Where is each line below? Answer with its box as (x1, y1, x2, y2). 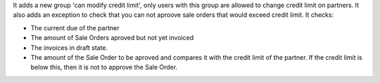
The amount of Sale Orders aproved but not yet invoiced (30, 34, 194, 42)
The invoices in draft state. (30, 43, 108, 52)
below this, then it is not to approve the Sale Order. (30, 63, 178, 72)
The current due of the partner (30, 23, 120, 32)
